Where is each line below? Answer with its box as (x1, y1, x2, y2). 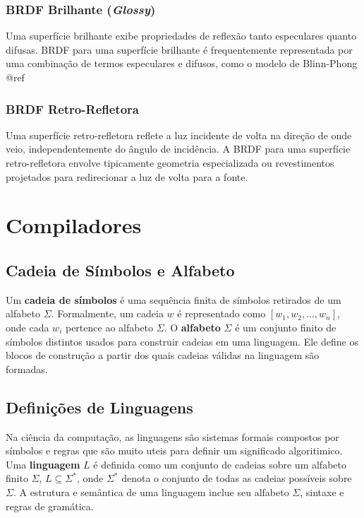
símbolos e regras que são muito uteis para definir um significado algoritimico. (6, 443, 343, 458)
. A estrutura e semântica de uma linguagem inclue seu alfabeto (13, 484, 289, 499)
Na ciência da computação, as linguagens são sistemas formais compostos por (6, 429, 339, 444)
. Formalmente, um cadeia (51, 306, 164, 321)
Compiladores (6, 211, 142, 240)
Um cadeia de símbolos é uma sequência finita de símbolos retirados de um (6, 292, 341, 307)
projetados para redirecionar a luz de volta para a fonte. (6, 169, 248, 184)
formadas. (6, 361, 48, 376)
